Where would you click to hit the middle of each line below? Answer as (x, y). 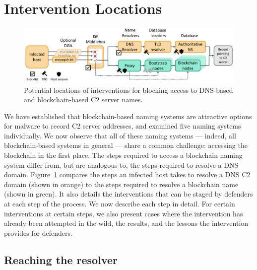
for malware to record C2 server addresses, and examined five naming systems (123, 126)
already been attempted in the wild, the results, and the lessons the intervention (126, 223)
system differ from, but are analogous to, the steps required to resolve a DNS (121, 165)
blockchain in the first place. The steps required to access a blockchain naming (123, 155)
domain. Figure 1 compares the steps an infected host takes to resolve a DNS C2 (127, 174)
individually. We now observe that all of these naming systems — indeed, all (120, 135)
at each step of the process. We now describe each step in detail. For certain (120, 204)
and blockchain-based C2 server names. (83, 100)
